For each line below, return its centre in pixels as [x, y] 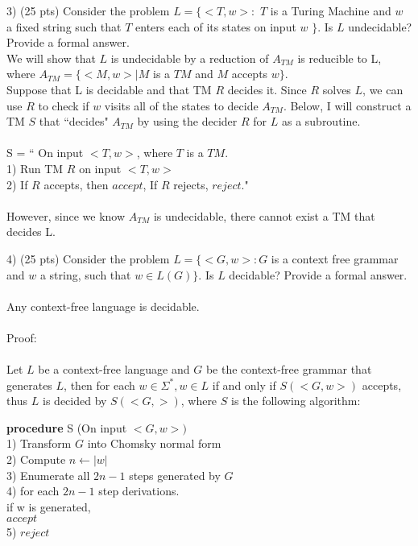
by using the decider [187, 121]
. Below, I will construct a [347, 105]
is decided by [75, 401]
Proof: [22, 337]
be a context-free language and [114, 369]
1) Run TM [35, 168]
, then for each [99, 385]
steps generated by [175, 475]
